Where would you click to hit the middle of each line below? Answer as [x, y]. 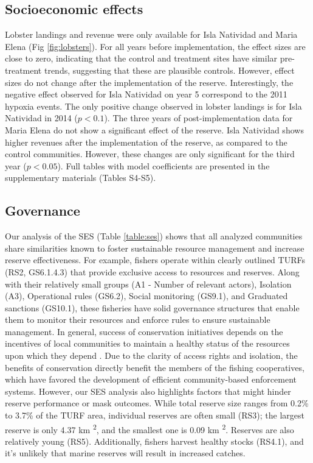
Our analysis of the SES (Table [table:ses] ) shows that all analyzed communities [154, 236]
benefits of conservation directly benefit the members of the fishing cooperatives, [155, 367]
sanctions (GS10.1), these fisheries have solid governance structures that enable [152, 307]
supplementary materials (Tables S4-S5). [81, 178]
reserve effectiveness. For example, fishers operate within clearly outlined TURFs [155, 260]
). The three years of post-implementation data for [198, 118]
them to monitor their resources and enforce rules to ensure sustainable [138, 320]
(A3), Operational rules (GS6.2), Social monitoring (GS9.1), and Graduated [146, 296]
